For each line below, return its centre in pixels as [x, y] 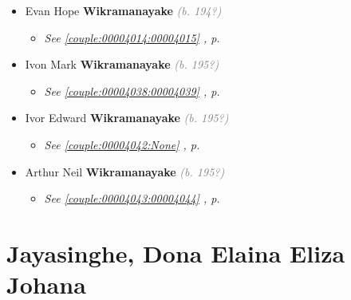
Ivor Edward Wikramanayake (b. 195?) [127, 118]
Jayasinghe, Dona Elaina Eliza [176, 253]
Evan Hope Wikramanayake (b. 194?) [123, 10]
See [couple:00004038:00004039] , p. [132, 91]
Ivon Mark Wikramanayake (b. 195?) [122, 64]
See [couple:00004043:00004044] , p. [132, 198]
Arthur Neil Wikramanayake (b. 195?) [125, 171]
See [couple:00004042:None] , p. [122, 144]
